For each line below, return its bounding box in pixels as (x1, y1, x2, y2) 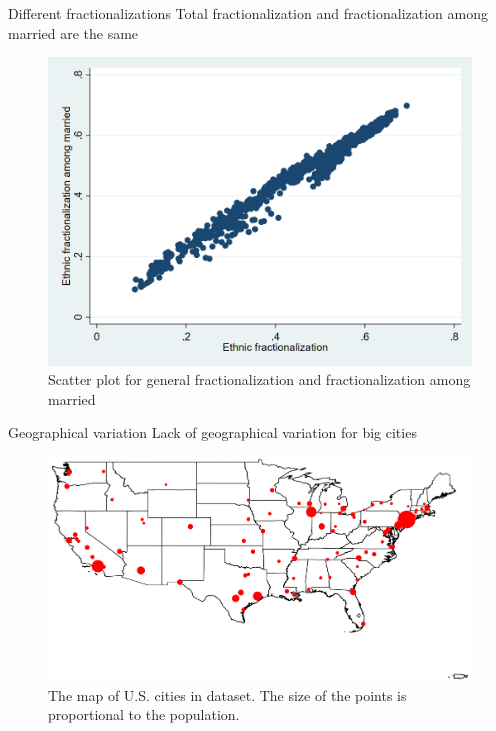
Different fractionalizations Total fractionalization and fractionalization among (8, 3, 488, 23)
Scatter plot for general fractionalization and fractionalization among (48, 369, 471, 390)
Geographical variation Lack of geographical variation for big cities (8, 422, 417, 443)
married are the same (8, 22, 139, 43)
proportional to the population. (48, 704, 240, 725)
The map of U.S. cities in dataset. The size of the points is (48, 684, 407, 705)
